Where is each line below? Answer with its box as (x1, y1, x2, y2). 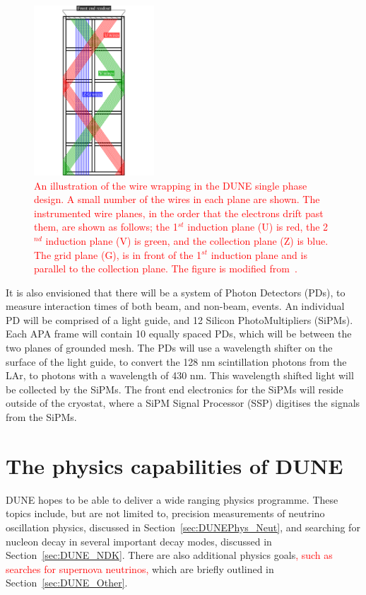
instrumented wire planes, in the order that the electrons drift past (34, 205, 324, 220)
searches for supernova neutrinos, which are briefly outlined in (6, 561, 274, 576)
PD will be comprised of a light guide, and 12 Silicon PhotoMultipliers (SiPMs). (6, 312, 353, 327)
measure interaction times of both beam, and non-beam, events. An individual (6, 299, 345, 313)
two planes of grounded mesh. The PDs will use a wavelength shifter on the (6, 340, 333, 355)
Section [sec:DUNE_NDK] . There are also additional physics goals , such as (6, 548, 333, 562)
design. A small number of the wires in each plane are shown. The (34, 192, 320, 207)
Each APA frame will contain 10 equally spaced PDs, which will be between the (6, 326, 352, 341)
